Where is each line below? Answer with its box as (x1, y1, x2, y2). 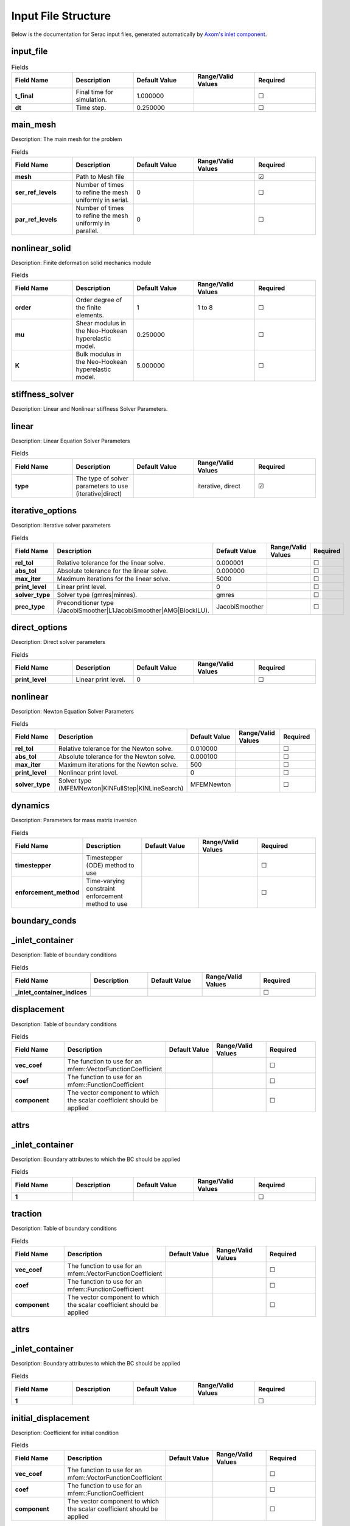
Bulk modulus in (75, 350, 122, 358)
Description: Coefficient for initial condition (11, 1429, 119, 1436)
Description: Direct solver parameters (11, 638, 106, 646)
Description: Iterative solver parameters (11, 522, 111, 529)
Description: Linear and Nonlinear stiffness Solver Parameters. (11, 405, 168, 412)
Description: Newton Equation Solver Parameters (11, 707, 134, 715)
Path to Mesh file (75, 173, 125, 181)
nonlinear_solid (11, 243, 71, 253)
